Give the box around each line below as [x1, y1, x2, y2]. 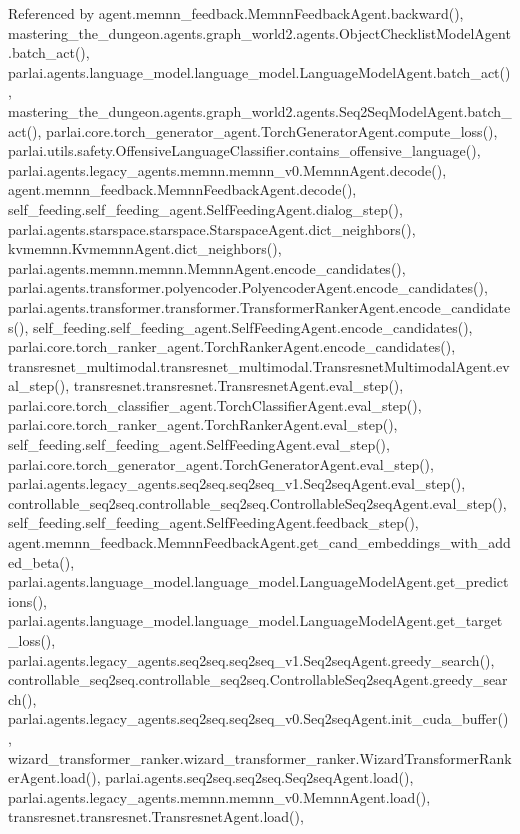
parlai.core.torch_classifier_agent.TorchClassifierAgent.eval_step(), [8, 394, 422, 415]
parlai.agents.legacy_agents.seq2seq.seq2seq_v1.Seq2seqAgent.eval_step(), [8, 473, 466, 494]
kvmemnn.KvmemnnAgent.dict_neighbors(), [8, 238, 282, 259]
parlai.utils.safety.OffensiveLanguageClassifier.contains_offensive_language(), [8, 140, 481, 161]
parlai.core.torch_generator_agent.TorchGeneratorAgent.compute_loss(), [46, 120, 498, 141]
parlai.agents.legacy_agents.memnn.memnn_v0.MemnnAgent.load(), [8, 786, 431, 807]
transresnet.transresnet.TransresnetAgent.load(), [8, 806, 304, 827]
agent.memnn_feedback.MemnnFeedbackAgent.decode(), [8, 179, 357, 200]
